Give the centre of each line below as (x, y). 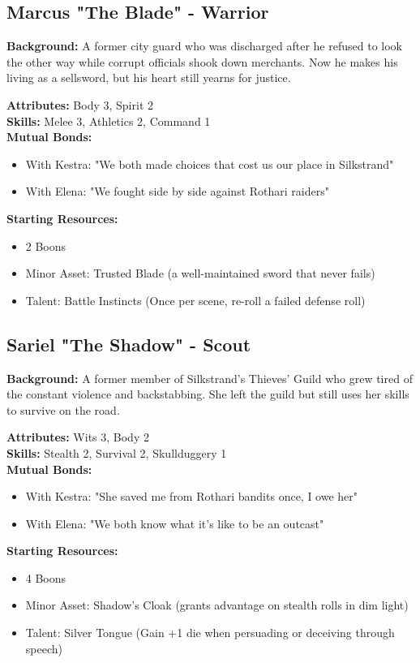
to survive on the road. (63, 409)
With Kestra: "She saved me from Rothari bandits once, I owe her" (192, 496)
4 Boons (46, 577)
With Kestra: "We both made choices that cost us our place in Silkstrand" (210, 164)
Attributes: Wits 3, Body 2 (78, 437)
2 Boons (46, 245)
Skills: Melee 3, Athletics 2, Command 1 (109, 121)
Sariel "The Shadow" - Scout (129, 344)
